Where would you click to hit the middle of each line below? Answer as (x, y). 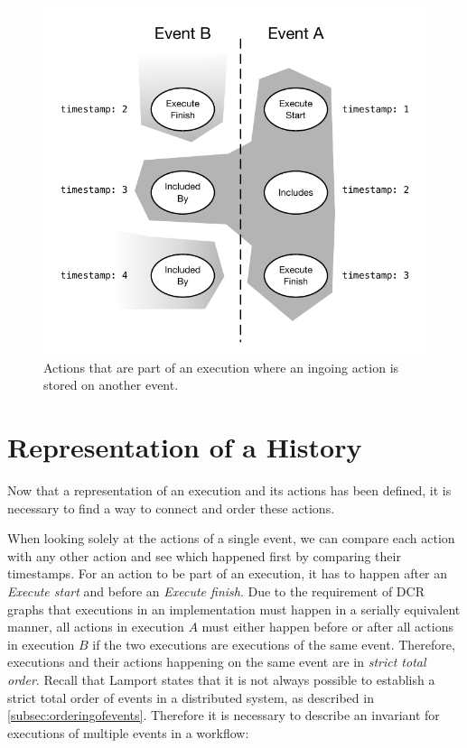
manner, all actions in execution (96, 627)
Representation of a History (185, 447)
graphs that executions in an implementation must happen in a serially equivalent (234, 609)
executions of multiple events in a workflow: (128, 732)
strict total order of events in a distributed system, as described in (191, 697)
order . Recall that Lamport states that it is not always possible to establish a (221, 680)
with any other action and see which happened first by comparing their (204, 555)
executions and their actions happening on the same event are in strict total (217, 662)
